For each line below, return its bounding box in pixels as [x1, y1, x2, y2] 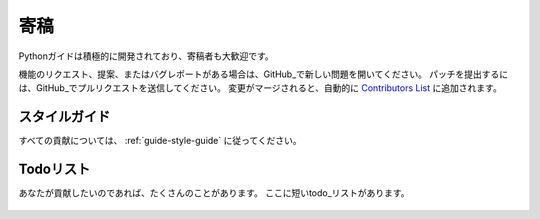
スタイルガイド [18, 108, 111, 125]
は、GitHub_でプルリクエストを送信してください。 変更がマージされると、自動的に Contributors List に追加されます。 [18, 82, 502, 94]
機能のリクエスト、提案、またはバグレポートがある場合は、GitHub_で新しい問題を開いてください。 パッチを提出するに [18, 68, 509, 80]
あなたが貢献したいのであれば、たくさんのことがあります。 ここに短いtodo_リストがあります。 [18, 187, 410, 199]
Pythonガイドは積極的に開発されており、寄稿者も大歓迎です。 [18, 50, 274, 62]
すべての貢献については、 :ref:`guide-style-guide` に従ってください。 [18, 135, 302, 147]
